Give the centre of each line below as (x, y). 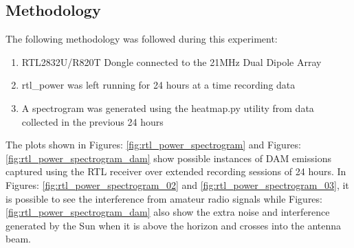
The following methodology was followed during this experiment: (142, 39)
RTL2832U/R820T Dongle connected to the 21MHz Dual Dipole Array (172, 61)
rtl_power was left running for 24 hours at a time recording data (158, 85)
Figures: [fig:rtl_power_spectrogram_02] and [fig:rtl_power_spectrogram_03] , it (177, 184)
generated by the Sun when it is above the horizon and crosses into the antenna (174, 225)
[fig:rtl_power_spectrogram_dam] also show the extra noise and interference (168, 212)
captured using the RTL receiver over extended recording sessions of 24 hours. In (176, 171)
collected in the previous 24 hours (92, 121)
